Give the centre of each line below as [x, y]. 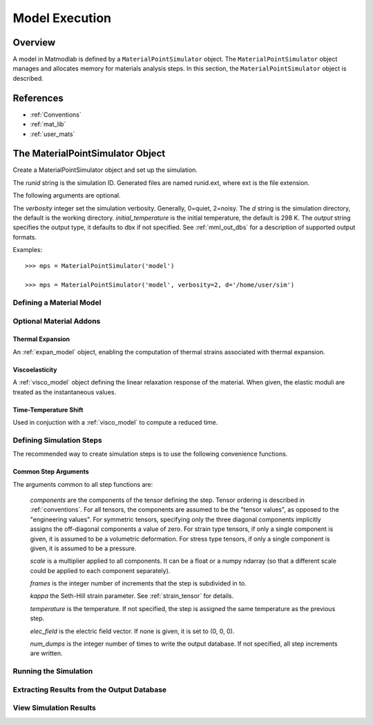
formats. [25, 237]
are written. [46, 653]
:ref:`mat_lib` [48, 124]
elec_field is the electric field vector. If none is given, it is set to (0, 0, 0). [132, 631]
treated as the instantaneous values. [65, 392]
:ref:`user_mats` [52, 134]
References [38, 98]
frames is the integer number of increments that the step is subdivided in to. [138, 583]
